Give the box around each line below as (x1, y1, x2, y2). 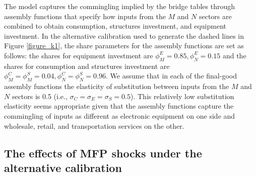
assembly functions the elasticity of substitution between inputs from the (4, 81, 229, 92)
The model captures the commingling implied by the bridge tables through (4, 1, 235, 11)
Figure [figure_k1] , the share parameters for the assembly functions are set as (4, 40, 244, 51)
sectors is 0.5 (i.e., (12, 91, 68, 101)
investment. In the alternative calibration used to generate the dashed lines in (4, 30, 244, 41)
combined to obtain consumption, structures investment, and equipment (4, 21, 227, 31)
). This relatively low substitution (130, 91, 234, 101)
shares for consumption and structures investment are (4, 60, 170, 71)
